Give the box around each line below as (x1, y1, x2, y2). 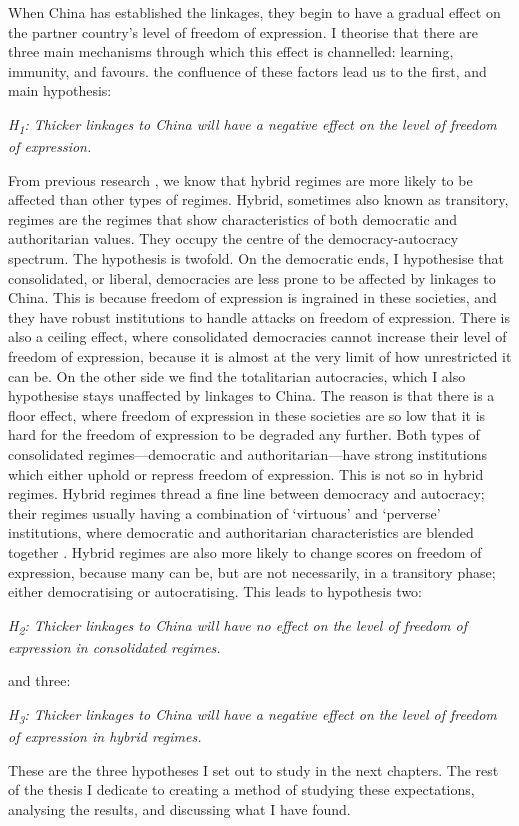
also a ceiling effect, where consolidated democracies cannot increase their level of (8, 326, 507, 347)
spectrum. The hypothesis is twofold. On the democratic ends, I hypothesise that (8, 248, 505, 269)
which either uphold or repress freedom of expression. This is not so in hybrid (8, 463, 484, 484)
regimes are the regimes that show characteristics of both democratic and (8, 208, 457, 229)
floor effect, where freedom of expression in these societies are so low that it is (8, 404, 486, 425)
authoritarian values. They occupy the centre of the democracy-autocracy (8, 228, 459, 249)
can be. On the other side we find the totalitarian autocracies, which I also (8, 365, 466, 386)
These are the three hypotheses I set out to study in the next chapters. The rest (8, 759, 499, 780)
